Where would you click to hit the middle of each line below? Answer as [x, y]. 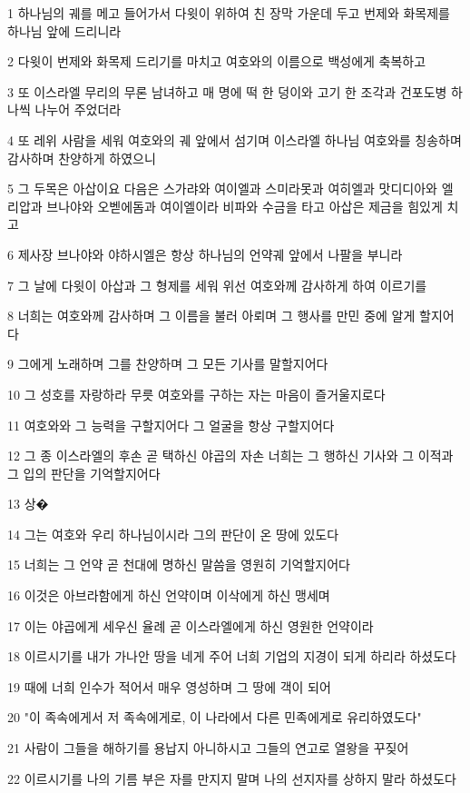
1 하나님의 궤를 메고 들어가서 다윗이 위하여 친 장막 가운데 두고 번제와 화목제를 [229, 13]
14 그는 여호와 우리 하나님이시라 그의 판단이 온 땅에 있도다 [173, 534]
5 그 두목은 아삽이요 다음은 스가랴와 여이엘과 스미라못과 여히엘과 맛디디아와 [222, 188]
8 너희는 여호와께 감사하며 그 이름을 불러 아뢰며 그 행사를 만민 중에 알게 [211, 316]
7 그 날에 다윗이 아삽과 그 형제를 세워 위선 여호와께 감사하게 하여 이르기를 [217, 285]
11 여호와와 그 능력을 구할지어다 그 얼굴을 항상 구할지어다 [171, 425]
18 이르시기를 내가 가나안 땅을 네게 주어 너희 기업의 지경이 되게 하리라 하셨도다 [232, 656]
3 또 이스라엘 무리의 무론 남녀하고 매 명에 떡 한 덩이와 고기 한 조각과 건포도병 [227, 91]
